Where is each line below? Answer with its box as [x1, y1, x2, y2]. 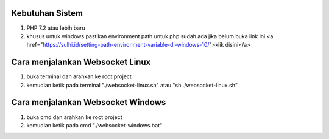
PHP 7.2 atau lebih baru [26, 24, 85, 32]
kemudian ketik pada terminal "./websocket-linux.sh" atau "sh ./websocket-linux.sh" [26, 81, 238, 89]
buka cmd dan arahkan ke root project [26, 113, 122, 121]
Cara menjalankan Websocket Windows [11, 97, 166, 107]
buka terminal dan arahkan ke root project [26, 73, 132, 80]
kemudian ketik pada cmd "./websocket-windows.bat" [26, 121, 163, 129]
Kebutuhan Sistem [11, 8, 83, 18]
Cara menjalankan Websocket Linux [11, 57, 151, 67]
